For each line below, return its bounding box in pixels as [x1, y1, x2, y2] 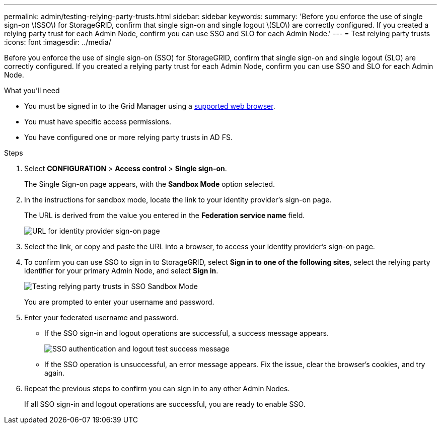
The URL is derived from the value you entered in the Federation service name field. [24, 211, 305, 220]
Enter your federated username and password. [24, 313, 179, 322]
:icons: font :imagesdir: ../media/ [4, 38, 111, 46]
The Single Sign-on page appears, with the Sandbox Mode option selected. [24, 180, 275, 188]
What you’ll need [4, 86, 60, 95]
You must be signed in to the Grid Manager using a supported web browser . [24, 102, 275, 110]
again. [44, 369, 65, 377]
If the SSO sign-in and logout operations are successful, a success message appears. [44, 329, 329, 337]
